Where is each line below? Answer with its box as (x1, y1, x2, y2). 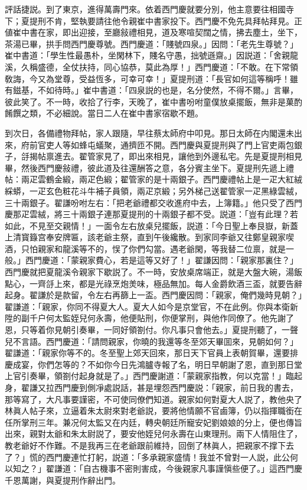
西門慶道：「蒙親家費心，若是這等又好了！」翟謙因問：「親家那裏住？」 (25, 254, 298, 266)
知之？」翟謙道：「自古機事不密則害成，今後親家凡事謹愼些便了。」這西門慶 (12, 462, 302, 475)
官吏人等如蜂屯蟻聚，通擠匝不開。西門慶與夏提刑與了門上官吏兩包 (37, 138, 294, 151)
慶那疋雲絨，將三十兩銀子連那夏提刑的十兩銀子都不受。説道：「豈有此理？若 (5, 208, 298, 220)
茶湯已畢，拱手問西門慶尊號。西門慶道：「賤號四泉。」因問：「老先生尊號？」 (5, 37, 298, 50)
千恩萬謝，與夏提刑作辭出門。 (5, 473, 120, 486)
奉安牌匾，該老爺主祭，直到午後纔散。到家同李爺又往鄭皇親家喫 (45, 231, 294, 243)
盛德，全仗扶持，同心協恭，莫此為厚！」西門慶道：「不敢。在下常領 (37, 60, 298, 73)
